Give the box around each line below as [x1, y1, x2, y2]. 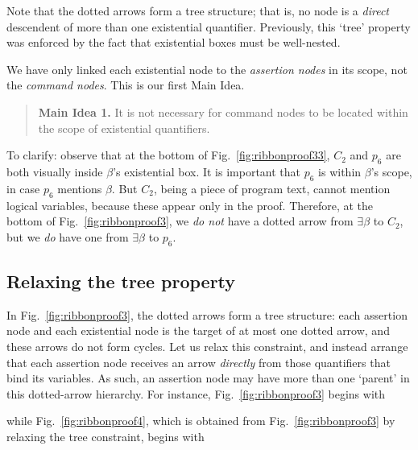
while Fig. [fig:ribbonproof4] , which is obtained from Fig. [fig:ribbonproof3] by [6, 412, 395, 429]
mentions [57, 180, 102, 196]
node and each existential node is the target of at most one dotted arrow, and [6, 322, 390, 339]
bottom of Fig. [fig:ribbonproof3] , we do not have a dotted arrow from [6, 213, 354, 229]
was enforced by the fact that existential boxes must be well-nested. [6, 34, 341, 51]
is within [318, 163, 362, 180]
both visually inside [6, 163, 103, 180]
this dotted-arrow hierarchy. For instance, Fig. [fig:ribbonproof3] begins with [6, 385, 386, 402]
